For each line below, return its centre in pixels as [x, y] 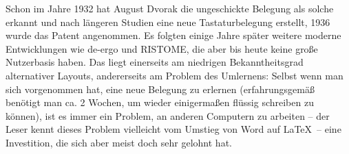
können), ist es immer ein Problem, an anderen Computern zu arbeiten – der [168, 115]
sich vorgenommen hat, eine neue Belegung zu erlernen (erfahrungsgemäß [160, 89]
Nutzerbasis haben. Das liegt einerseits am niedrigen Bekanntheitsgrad [155, 62]
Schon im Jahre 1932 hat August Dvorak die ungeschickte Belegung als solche [170, 8]
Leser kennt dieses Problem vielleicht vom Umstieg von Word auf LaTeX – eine [173, 129]
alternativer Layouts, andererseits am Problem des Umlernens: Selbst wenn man [174, 75]
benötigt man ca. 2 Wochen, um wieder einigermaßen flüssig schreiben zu [160, 102]
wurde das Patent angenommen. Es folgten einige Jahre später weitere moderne [173, 35]
